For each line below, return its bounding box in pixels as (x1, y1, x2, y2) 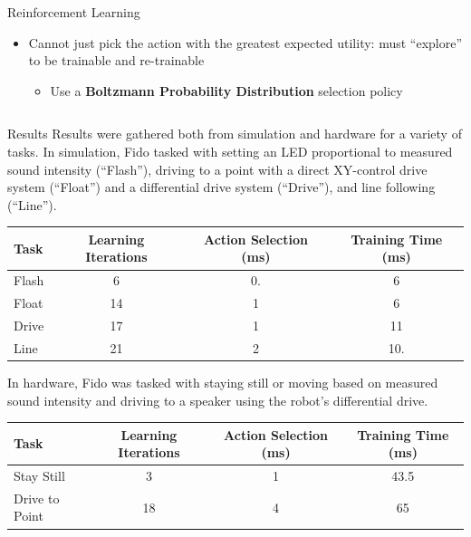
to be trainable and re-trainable (28, 51, 205, 70)
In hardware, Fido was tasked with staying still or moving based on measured (7, 372, 438, 391)
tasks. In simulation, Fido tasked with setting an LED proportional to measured (7, 141, 453, 160)
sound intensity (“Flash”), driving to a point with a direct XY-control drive (7, 159, 428, 178)
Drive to (14, 488, 60, 507)
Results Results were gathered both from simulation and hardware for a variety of (7, 124, 462, 143)
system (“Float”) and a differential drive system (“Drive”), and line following (7, 177, 436, 197)
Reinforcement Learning (7, 3, 140, 21)
